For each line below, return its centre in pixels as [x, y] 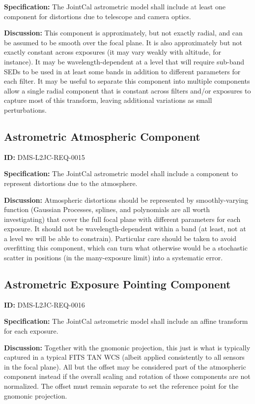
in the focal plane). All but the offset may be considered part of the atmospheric [125, 366]
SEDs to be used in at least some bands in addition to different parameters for [122, 71]
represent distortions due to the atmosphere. [71, 183]
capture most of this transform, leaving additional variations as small [108, 100]
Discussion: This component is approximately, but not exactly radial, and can [123, 33]
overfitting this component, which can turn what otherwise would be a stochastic [126, 248]
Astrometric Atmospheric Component [102, 136]
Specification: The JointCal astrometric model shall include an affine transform [126, 321]
